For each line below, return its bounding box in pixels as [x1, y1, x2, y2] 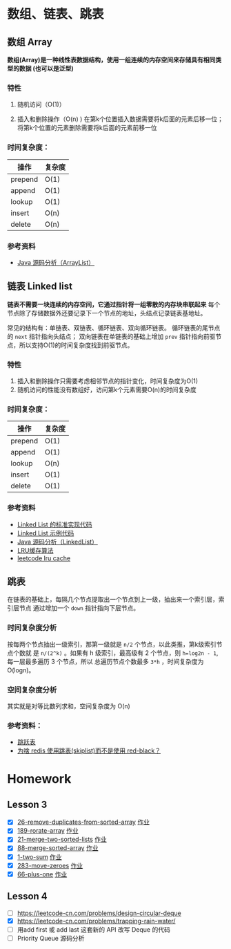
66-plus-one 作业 [17, 869, 68, 878]
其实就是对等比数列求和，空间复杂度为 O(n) [7, 702, 131, 710]
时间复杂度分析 [7, 623, 57, 633]
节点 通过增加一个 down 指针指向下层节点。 [19, 604, 140, 612]
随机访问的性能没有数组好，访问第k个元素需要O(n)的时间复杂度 [17, 385, 197, 394]
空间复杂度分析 [7, 685, 57, 694]
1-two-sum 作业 [17, 852, 62, 861]
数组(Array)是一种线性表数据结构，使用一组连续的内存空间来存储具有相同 [7, 56, 216, 64]
